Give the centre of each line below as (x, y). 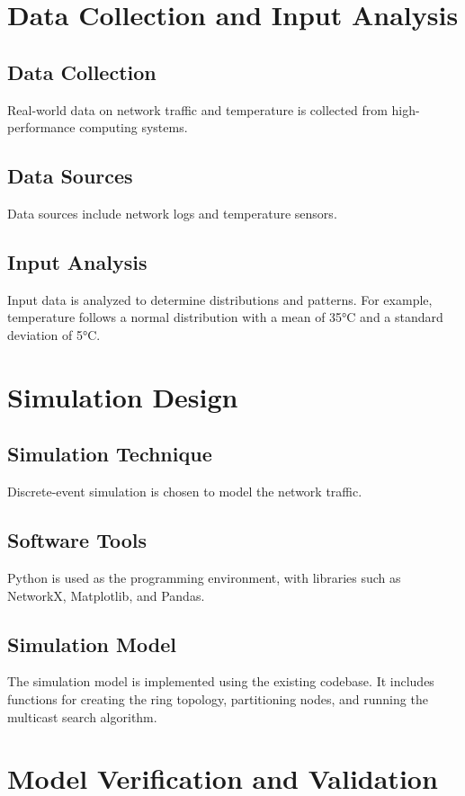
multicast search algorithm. (82, 716)
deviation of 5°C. (54, 334)
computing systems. (134, 127)
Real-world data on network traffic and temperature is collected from (197, 109)
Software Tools (77, 540)
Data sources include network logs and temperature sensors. (172, 213)
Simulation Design (123, 396)
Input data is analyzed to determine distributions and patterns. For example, (220, 299)
